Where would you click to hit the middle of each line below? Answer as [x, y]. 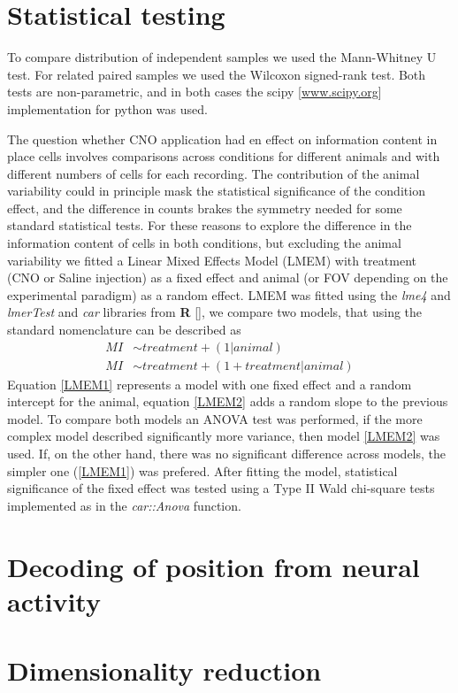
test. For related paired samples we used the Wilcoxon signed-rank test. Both [217, 74]
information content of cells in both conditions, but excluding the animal [204, 243]
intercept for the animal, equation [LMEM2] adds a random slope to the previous [228, 401]
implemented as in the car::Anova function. [124, 505]
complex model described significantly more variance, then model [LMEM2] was [224, 436]
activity [54, 601]
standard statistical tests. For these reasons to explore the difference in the [210, 225]
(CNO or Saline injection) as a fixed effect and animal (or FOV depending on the [228, 277]
